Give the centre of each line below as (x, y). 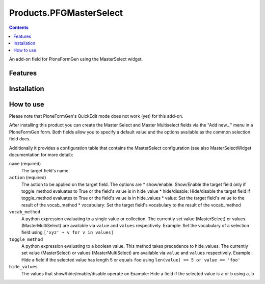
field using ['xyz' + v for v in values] (67, 232)
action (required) (27, 178)
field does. (20, 139)
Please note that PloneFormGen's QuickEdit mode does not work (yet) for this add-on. (96, 116)
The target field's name (45, 170)
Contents (19, 27)
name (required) (25, 164)
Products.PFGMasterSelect (66, 13)
